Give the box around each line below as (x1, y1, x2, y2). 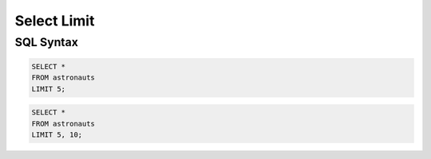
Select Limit (14, 12, 95, 29)
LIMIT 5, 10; (31, 130, 83, 139)
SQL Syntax (14, 35, 79, 49)
